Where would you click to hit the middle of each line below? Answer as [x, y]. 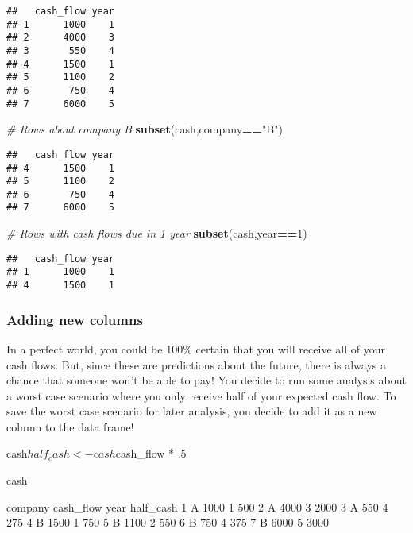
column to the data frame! [70, 426]
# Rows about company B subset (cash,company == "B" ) [145, 129]
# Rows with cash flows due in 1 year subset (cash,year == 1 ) [157, 233]
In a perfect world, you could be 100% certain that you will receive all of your [196, 348]
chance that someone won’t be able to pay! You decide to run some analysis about [206, 380]
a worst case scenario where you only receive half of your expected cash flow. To [201, 395]
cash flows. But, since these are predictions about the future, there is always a [197, 364]
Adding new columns [75, 319]
